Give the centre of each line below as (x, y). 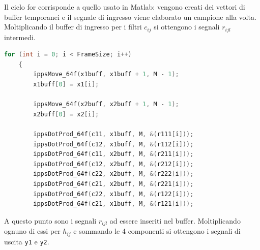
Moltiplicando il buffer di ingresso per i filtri (73, 27)
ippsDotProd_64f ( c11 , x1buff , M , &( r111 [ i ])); (113, 134)
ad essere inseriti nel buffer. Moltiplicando (175, 220)
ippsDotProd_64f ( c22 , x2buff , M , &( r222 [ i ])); (113, 174)
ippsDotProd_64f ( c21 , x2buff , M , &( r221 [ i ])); (113, 184)
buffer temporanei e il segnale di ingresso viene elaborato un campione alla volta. (130, 17)
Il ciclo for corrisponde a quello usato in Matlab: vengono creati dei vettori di (125, 7)
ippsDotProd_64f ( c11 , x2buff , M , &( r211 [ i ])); (113, 154)
